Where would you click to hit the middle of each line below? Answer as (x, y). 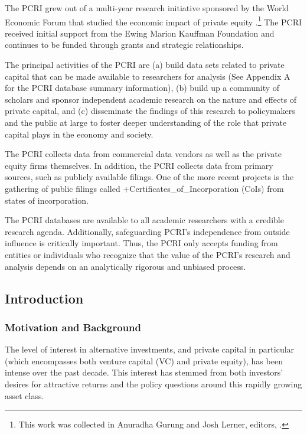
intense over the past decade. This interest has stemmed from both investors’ (144, 372)
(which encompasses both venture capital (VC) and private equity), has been (144, 360)
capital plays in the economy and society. (79, 134)
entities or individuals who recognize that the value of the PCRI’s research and (148, 254)
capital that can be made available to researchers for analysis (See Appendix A (148, 76)
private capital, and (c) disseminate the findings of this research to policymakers (150, 111)
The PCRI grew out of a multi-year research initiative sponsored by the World (147, 8)
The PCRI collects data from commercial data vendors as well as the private (143, 154)
